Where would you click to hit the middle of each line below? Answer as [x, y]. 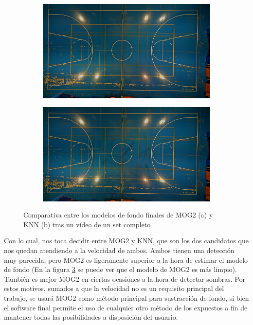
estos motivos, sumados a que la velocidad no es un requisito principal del [114, 288]
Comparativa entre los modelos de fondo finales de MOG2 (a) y [118, 215]
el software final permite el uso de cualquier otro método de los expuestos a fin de [126, 307]
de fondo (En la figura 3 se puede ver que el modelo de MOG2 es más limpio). [120, 269]
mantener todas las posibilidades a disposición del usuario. [91, 317]
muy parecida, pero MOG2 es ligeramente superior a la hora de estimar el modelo [126, 260]
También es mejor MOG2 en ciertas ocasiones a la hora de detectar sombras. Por [125, 279]
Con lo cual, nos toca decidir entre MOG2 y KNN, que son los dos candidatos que [126, 241]
